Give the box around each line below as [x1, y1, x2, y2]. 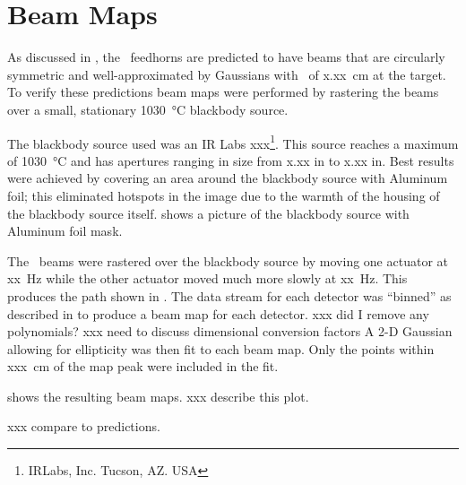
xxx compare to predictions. [7, 417, 160, 436]
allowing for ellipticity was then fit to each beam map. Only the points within [7, 339, 435, 358]
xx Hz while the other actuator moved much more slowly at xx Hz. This [7, 269, 408, 288]
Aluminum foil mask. [7, 221, 123, 240]
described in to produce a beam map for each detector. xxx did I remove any [7, 304, 429, 323]
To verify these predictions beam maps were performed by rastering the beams [7, 82, 439, 101]
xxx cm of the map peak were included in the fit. [7, 357, 279, 376]
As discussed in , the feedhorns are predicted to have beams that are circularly [7, 48, 445, 66]
